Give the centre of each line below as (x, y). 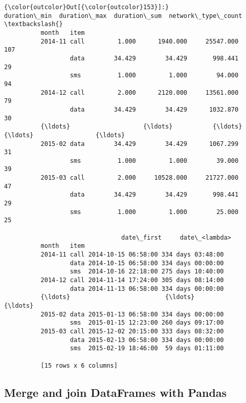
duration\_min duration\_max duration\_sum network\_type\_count (123, 16)
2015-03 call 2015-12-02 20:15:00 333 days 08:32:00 (132, 331)
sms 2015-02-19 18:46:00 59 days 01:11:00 (147, 348)
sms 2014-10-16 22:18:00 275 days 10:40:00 (147, 272)
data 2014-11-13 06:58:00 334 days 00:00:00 (147, 289)
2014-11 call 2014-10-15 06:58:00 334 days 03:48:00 (132, 255)
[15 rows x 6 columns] (79, 365)
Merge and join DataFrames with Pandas (116, 392)
